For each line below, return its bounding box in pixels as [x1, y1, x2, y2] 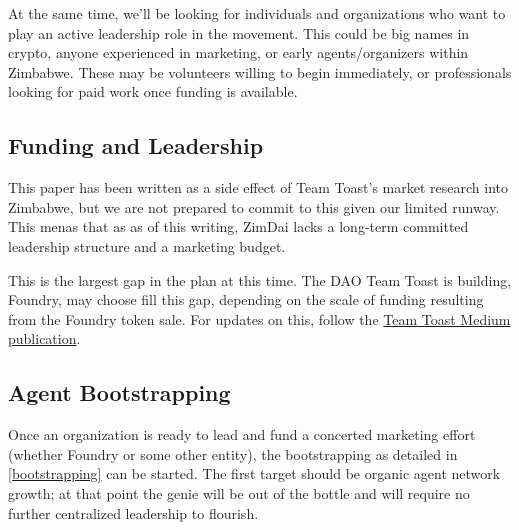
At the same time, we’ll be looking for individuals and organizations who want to [8, 3, 506, 23]
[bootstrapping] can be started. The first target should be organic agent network [8, 463, 501, 484]
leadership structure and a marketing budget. [8, 235, 286, 256]
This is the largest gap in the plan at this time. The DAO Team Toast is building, [8, 269, 512, 290]
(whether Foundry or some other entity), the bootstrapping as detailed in [8, 443, 458, 464]
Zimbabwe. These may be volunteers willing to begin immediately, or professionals [8, 61, 512, 82]
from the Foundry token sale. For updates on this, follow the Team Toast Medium [8, 308, 511, 329]
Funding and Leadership [8, 130, 264, 161]
